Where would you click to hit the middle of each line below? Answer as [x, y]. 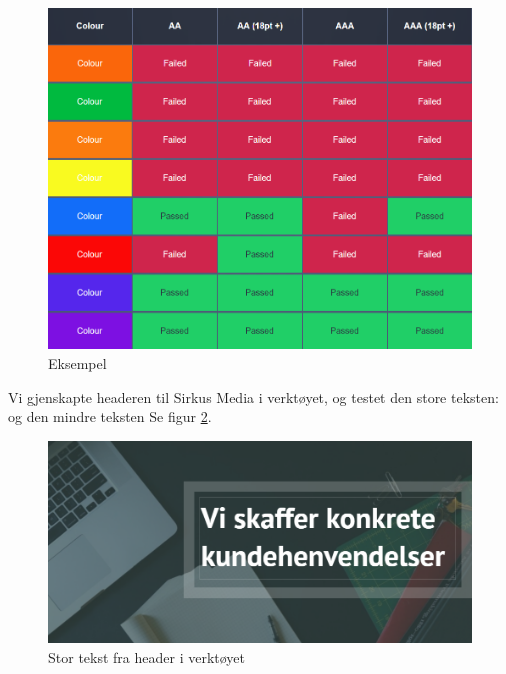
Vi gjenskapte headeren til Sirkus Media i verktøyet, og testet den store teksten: [253, 396]
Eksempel [77, 363]
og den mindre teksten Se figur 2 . [110, 416]
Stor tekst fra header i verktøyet [147, 656]
